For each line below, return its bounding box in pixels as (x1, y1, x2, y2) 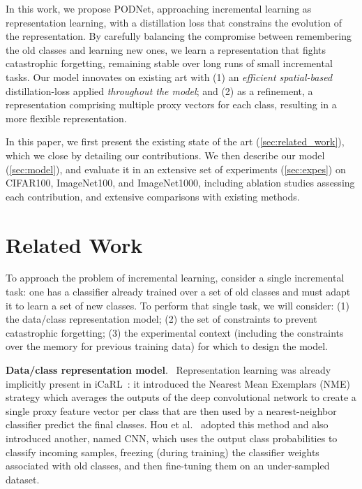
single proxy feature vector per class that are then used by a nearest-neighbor (6, 403, 337, 418)
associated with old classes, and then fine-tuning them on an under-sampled (6, 458, 330, 473)
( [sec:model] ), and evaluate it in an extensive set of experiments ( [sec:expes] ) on (6, 161, 346, 176)
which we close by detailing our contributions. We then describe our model (6, 147, 325, 162)
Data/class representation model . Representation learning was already (6, 363, 331, 377)
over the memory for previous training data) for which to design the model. (6, 339, 329, 353)
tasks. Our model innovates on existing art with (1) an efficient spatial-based (6, 69, 333, 84)
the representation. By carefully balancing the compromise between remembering (6, 29, 352, 43)
